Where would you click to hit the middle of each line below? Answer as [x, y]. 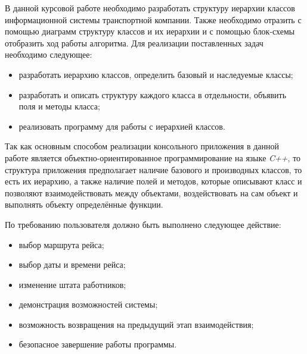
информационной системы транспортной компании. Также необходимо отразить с [153, 19]
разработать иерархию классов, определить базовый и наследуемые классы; [156, 74]
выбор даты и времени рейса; [72, 264]
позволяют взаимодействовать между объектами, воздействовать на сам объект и [151, 192]
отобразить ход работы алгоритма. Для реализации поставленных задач [134, 43]
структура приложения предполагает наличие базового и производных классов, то [153, 169]
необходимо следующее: [49, 54]
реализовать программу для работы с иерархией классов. [122, 126]
